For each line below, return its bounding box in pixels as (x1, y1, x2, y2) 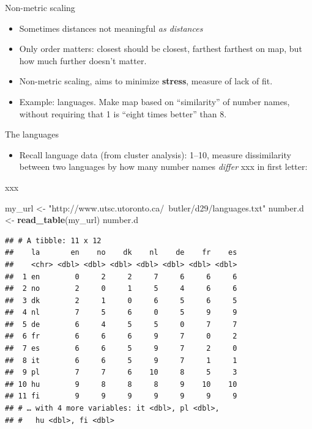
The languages (5, 128, 59, 141)
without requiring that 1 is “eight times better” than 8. (19, 107, 227, 120)
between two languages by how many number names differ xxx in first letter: (19, 160, 308, 173)
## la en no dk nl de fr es (5, 248, 237, 257)
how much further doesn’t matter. (19, 54, 147, 67)
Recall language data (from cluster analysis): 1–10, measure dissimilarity (19, 148, 291, 161)
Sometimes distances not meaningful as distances (19, 21, 203, 34)
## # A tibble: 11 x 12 (5, 236, 102, 245)
